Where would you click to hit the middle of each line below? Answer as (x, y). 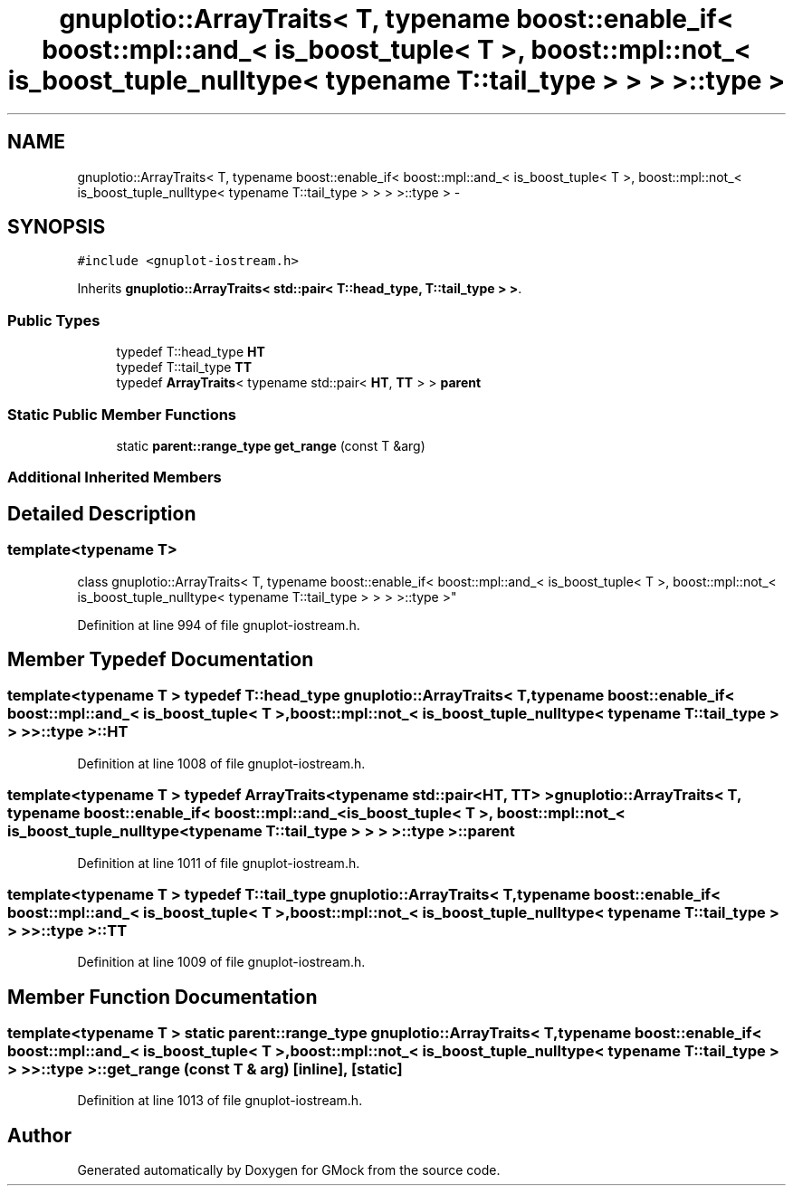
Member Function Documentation (162, 997)
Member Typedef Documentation (161, 659)
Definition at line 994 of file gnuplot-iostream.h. (219, 625)
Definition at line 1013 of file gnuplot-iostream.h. (220, 1101)
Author (39, 1135)
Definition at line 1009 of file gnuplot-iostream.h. (221, 962)
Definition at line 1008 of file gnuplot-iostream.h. (221, 763)
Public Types (54, 320)
